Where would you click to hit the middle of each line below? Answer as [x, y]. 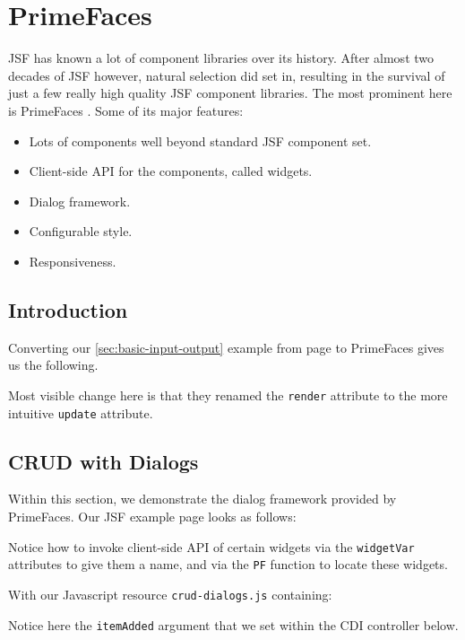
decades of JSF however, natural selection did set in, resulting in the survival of [227, 75]
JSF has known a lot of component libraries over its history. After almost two [221, 58]
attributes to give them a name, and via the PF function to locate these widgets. [228, 564]
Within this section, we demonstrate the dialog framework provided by [202, 499]
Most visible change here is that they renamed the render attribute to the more [228, 395]
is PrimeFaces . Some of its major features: [126, 110]
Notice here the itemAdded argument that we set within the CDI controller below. [233, 624]
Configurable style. [81, 231]
